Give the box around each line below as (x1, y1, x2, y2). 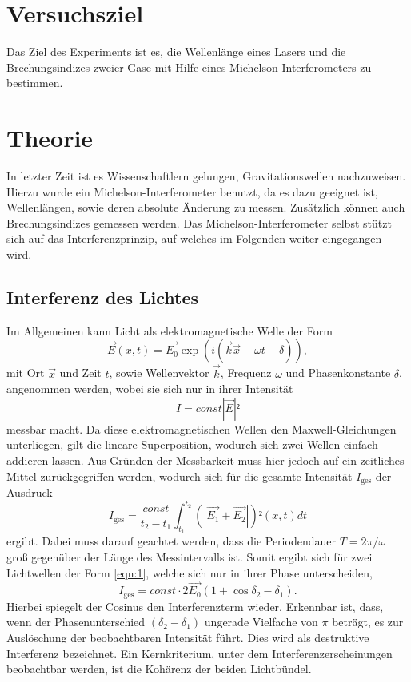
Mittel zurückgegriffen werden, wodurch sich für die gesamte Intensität (6, 467, 353, 484)
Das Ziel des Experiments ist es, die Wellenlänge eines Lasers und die (6, 43, 346, 60)
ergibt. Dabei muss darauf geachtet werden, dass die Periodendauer (6, 533, 336, 549)
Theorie (6, 121, 94, 154)
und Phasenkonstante (285, 364, 391, 381)
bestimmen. (6, 74, 63, 91)
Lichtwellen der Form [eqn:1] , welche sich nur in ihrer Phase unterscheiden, (6, 564, 373, 581)
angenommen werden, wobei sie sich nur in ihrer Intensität (6, 380, 293, 397)
